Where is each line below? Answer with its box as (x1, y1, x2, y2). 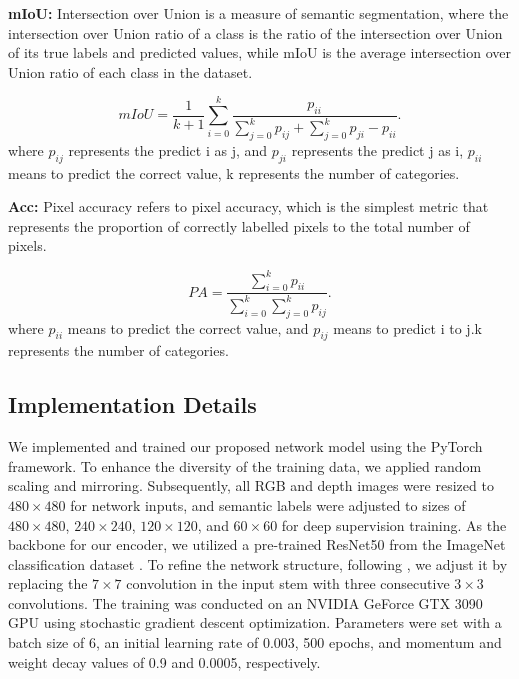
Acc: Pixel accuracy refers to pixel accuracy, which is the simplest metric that (8, 196, 489, 217)
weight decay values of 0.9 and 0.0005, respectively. (8, 651, 321, 672)
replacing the (8, 573, 88, 594)
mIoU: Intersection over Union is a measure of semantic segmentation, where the (8, 3, 509, 23)
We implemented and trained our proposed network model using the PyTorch (8, 436, 483, 457)
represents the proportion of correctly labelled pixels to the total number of (8, 215, 470, 236)
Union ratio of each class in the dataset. (8, 61, 253, 82)
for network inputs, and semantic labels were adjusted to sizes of (70, 494, 466, 515)
